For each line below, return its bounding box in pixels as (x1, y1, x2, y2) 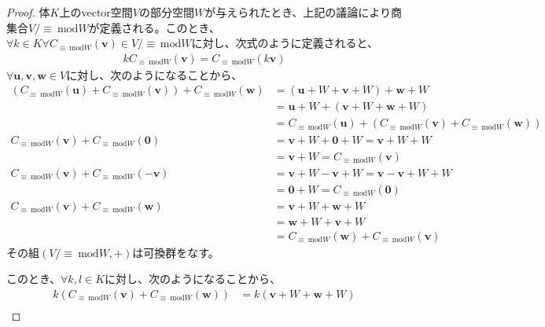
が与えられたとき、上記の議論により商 (204, 4, 402, 20)
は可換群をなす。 (132, 244, 219, 260)
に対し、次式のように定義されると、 (191, 35, 378, 51)
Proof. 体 (6, 4, 50, 20)
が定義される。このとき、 (88, 19, 220, 35)
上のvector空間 (59, 4, 133, 20)
